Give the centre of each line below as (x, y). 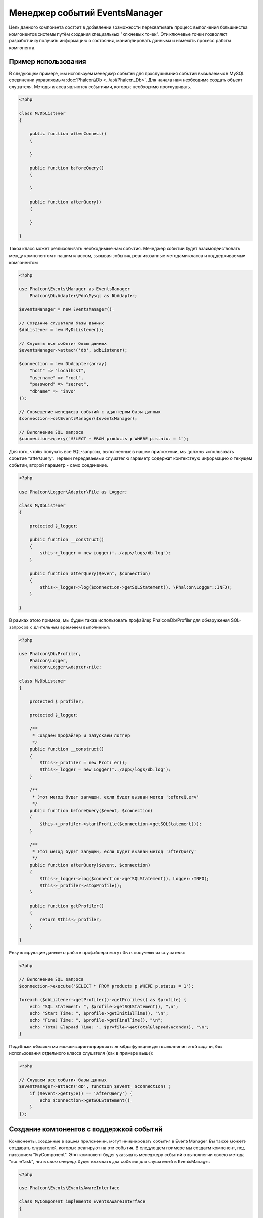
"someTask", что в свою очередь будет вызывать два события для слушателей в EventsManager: (110, 1161)
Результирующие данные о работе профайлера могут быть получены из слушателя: (97, 953)
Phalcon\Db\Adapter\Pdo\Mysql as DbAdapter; (84, 296)
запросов (19, 627)
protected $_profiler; (56, 701)
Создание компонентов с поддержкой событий (86, 1130)
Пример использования (47, 62)
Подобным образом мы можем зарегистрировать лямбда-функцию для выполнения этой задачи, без (116, 1046)
